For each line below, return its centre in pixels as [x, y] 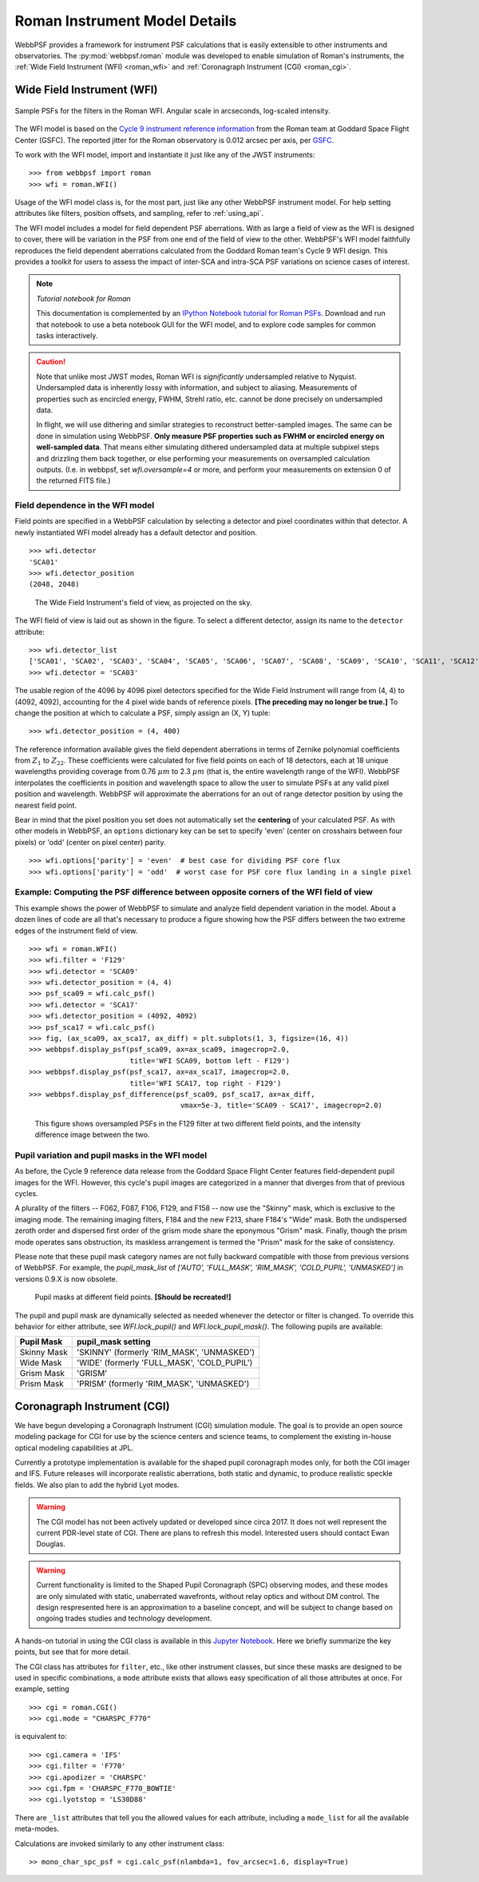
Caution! [51, 362]
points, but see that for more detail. [73, 1652]
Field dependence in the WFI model [85, 505]
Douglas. [51, 1544]
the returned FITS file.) [73, 480]
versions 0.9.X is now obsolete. [66, 1278]
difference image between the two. [92, 1134]
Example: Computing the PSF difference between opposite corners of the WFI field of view [194, 892]
